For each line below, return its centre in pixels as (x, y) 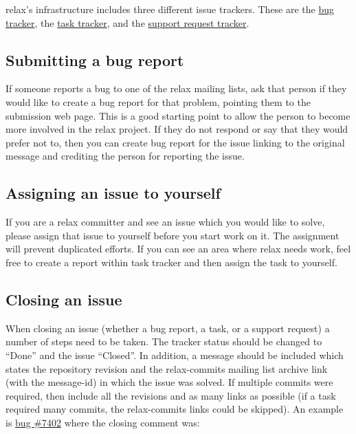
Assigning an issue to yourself (113, 193)
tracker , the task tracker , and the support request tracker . (127, 22)
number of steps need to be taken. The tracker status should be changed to (164, 341)
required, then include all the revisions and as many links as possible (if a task (171, 395)
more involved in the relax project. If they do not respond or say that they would (177, 129)
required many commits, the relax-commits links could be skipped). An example (175, 409)
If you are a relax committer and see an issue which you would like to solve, (165, 222)
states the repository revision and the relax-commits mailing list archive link (167, 368)
